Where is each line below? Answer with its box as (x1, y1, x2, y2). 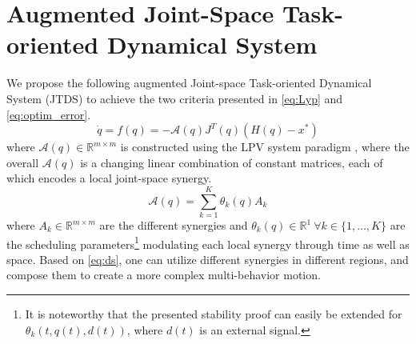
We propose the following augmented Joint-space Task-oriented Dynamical (6, 74, 372, 91)
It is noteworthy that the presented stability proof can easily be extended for (25, 306, 402, 322)
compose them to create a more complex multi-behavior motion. (6, 266, 321, 283)
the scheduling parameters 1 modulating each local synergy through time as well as (6, 233, 410, 252)
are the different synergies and (99, 217, 248, 233)
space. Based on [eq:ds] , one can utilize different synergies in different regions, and (6, 250, 409, 267)
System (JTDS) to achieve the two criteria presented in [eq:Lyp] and (6, 90, 343, 106)
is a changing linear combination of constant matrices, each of (80, 154, 383, 170)
